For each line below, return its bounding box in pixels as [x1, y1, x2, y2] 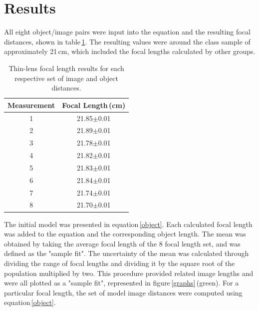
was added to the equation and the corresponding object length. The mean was [4, 228, 246, 239]
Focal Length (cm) [62, 99, 126, 110]
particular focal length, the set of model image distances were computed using [4, 287, 243, 297]
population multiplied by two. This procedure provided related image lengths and [4, 267, 254, 278]
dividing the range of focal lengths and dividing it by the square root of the [4, 257, 235, 268]
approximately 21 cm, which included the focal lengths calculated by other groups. [4, 46, 256, 56]
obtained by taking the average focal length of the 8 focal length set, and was [4, 238, 241, 248]
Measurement [7, 99, 55, 110]
